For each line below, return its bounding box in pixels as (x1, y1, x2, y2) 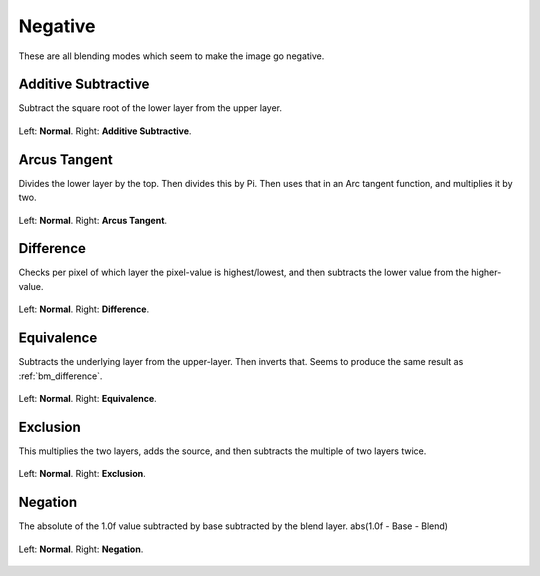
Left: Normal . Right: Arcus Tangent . (18, 214, 168, 226)
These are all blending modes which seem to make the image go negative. (18, 50, 325, 62)
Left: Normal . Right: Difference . (18, 303, 150, 315)
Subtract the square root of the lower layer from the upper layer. (18, 102, 282, 114)
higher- (471, 266, 502, 279)
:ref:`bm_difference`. (18, 370, 103, 382)
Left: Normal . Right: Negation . (18, 543, 144, 555)
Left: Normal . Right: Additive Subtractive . (18, 125, 192, 137)
